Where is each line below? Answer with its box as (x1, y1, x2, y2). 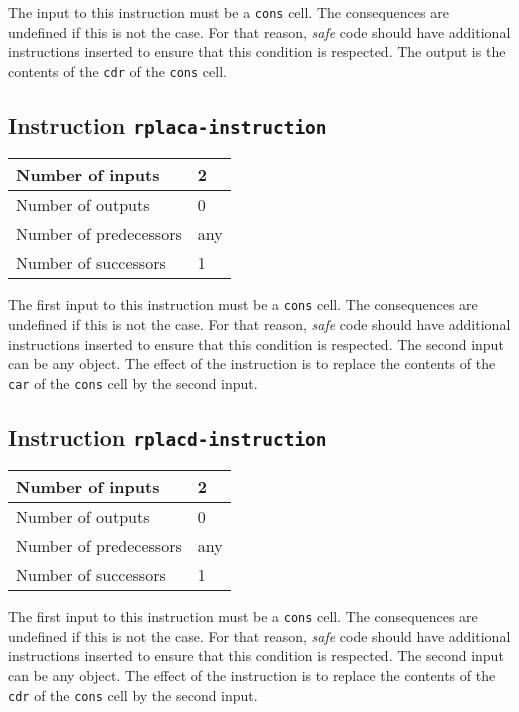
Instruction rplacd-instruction (8, 421, 327, 452)
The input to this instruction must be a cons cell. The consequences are (8, 2, 449, 22)
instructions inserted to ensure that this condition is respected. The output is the (8, 41, 506, 62)
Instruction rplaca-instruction (8, 109, 327, 140)
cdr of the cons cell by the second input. (8, 684, 258, 705)
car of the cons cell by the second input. (8, 372, 258, 393)
